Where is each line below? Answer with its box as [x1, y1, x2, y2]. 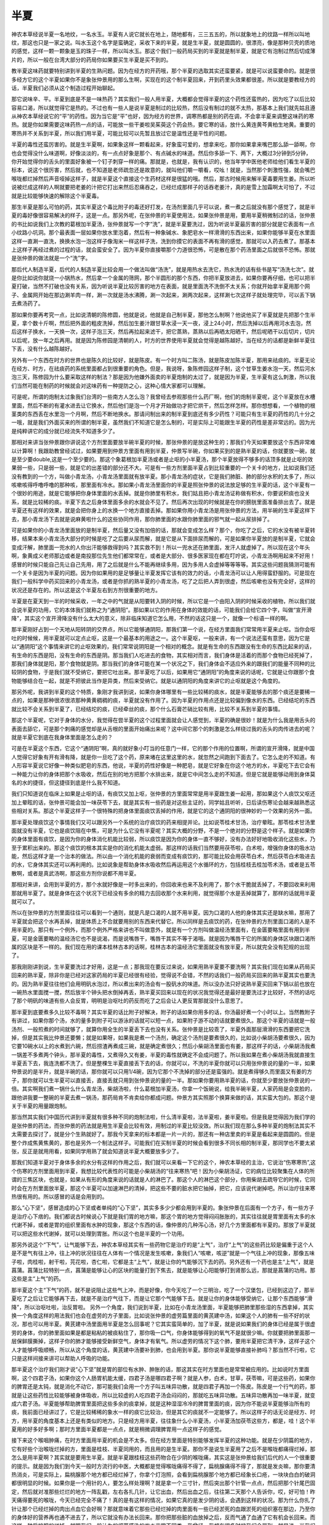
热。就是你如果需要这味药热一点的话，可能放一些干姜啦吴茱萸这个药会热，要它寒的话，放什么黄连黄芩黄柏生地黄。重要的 [11, 121, 316, 128]
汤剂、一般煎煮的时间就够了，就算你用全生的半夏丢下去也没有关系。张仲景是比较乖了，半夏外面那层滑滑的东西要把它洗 [11, 1025, 310, 1033]
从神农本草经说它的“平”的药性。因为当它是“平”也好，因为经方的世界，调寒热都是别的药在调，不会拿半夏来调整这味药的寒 [11, 113, 314, 120]
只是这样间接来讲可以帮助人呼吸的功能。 [11, 1354, 113, 1362]
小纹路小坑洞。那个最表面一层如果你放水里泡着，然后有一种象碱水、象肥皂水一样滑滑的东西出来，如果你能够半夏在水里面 [11, 229, 316, 236]
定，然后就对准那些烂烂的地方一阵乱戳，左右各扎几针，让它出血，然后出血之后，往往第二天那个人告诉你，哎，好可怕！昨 [11, 1488, 316, 1495]
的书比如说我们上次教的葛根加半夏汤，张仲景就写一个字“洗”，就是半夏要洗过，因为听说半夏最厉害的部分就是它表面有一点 [11, 220, 315, 228]
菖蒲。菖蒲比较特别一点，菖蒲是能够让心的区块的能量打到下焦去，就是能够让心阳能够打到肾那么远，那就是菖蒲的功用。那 [11, 1266, 316, 1274]
